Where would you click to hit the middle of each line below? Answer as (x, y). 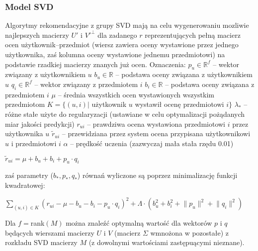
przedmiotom (25, 104)
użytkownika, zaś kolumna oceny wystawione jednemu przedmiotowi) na (115, 54)
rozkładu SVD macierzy (41, 242)
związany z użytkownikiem (45, 74)
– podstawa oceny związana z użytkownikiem (184, 74)
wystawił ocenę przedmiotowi (179, 104)
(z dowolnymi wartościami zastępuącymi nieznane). (167, 242)
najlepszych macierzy (37, 35)
